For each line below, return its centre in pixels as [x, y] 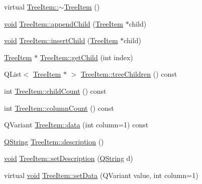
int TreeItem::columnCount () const [59, 108]
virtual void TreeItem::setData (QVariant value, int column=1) [101, 175]
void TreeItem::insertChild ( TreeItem [61, 40]
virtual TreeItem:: [31, 7]
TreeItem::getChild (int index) [86, 57]
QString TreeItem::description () [54, 141]
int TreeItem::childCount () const [55, 90]
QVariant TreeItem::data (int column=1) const [76, 125]
